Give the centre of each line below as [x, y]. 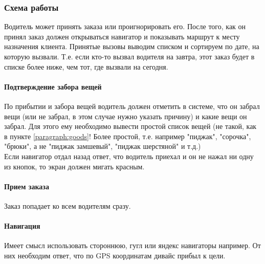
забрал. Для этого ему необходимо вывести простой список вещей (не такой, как [130, 126]
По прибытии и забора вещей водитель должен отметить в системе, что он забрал [132, 106]
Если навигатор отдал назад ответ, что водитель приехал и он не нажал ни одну [129, 156]
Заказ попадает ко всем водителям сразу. [68, 205]
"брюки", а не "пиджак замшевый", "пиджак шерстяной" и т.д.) [103, 146]
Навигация [22, 226]
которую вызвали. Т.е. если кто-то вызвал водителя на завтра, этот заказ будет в [129, 56]
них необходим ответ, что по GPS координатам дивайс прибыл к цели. [115, 255]
